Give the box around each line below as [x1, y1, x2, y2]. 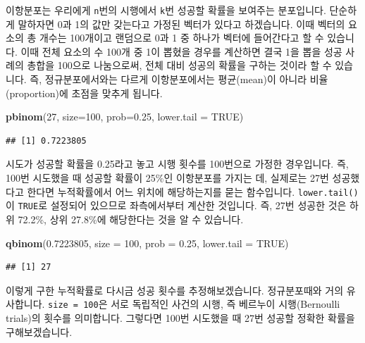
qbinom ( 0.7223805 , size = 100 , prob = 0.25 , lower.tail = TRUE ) [6, 235, 289, 250]
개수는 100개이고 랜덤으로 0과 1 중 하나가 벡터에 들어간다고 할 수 [39, 30, 324, 45]
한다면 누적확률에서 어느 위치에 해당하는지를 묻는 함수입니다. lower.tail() [27, 184, 359, 199]
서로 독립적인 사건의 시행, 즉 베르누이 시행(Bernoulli [111, 297, 340, 311]
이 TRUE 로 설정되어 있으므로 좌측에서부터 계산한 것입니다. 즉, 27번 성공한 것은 [6, 198, 347, 213]
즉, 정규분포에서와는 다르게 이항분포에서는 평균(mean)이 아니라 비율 [30, 72, 328, 87]
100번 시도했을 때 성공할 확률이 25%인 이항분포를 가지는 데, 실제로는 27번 [6, 170, 329, 185]
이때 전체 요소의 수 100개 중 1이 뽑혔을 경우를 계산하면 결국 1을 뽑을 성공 [20, 44, 342, 58]
